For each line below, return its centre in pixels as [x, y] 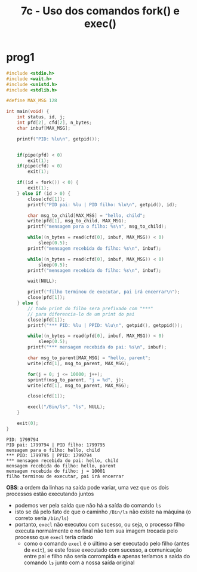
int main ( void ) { [28, 112]
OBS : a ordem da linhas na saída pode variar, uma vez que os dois [87, 487]
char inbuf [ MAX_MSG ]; [44, 128]
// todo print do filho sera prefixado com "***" [90, 308]
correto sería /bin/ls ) [42, 518]
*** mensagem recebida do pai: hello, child [62, 461]
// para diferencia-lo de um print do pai [81, 314]
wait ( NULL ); [43, 281]
